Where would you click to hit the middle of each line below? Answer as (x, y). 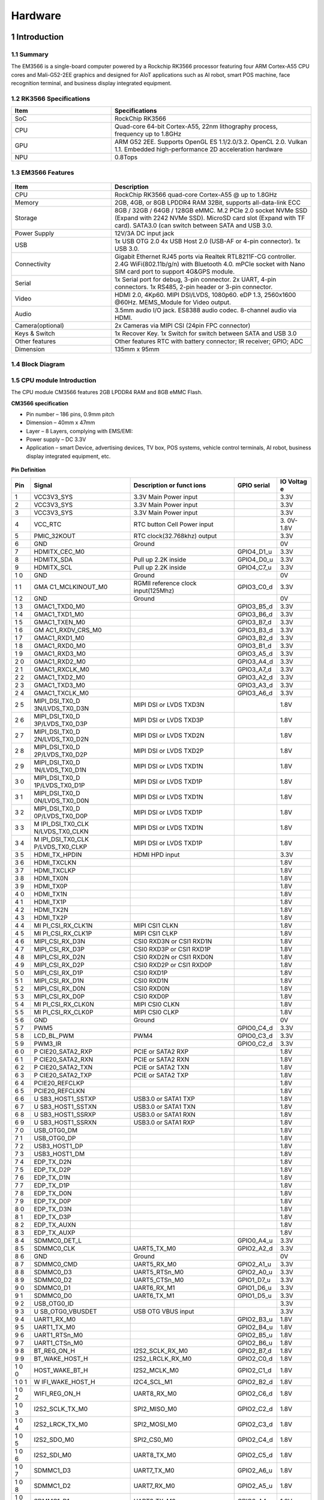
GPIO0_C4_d (255, 1028)
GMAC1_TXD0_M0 (59, 606)
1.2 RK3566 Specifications (51, 98)
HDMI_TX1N (50, 894)
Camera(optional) (39, 325)
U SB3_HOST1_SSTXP (65, 1099)
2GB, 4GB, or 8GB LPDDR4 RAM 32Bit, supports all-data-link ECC (208, 202)
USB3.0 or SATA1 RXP (164, 1122)
